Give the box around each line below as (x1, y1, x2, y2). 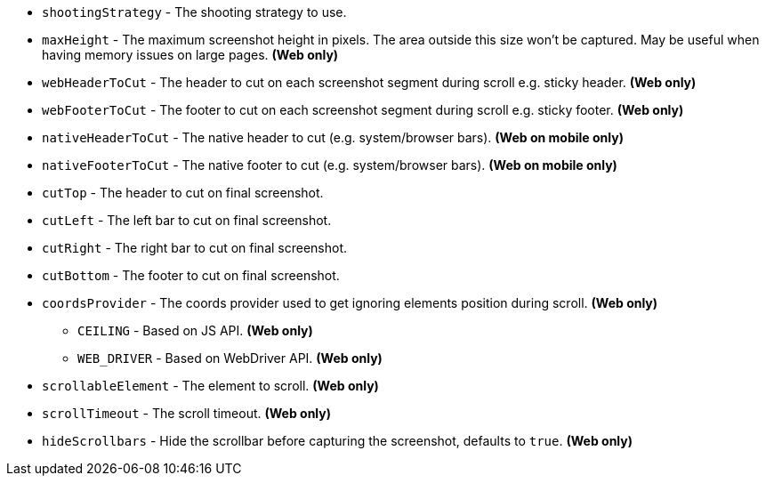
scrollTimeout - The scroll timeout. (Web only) (42, 406, 332, 421)
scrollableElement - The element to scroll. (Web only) (42, 378, 379, 393)
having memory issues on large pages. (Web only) (42, 47, 339, 62)
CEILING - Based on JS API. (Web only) (77, 323, 313, 338)
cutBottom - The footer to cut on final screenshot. (42, 268, 340, 283)
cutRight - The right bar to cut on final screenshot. (42, 240, 348, 255)
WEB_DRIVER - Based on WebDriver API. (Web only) (77, 350, 383, 366)
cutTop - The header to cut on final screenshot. (42, 185, 324, 200)
